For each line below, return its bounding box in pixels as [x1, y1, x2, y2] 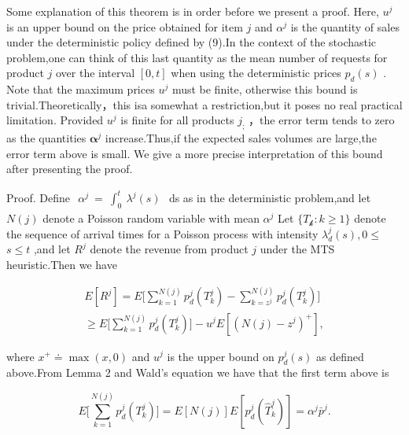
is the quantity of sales [290, 18, 400, 35]
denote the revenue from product [90, 241, 249, 257]
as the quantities [6, 130, 87, 146]
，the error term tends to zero [249, 112, 395, 128]
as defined [316, 348, 364, 364]
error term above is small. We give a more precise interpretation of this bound [6, 145, 383, 161]
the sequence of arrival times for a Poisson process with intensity [6, 225, 319, 241]
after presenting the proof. [6, 160, 133, 177]
